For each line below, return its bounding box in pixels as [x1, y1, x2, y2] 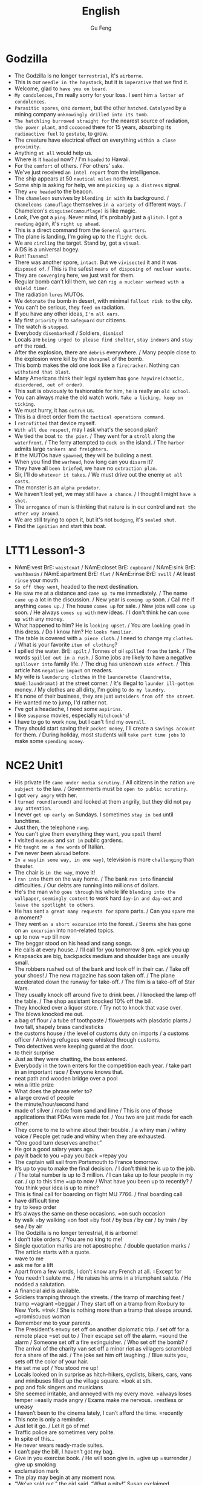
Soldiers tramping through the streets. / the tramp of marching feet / [14, 1293, 184, 1300]
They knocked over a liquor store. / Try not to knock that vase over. [14, 1004, 182, 1011]
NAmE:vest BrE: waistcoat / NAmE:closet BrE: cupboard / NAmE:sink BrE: [14, 563, 196, 571]
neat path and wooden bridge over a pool [14, 1074, 118, 1082]
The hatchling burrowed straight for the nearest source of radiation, [14, 117, 190, 124]
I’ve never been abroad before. [14, 849, 91, 856]
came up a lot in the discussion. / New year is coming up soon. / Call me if [14, 595, 195, 603]
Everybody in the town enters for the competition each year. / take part [14, 1062, 192, 1069]
